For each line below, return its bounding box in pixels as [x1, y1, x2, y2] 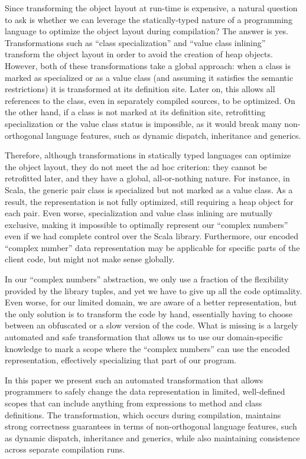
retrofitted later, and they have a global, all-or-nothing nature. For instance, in [5, 172, 290, 184]
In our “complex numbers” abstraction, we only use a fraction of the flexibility [5, 273, 289, 285]
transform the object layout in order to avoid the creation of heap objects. [5, 48, 273, 60]
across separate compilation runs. [5, 443, 125, 455]
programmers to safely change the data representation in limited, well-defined [5, 385, 285, 398]
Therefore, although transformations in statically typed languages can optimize [5, 149, 291, 161]
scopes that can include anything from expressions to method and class [5, 397, 262, 409]
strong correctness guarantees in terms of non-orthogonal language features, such [5, 420, 297, 432]
